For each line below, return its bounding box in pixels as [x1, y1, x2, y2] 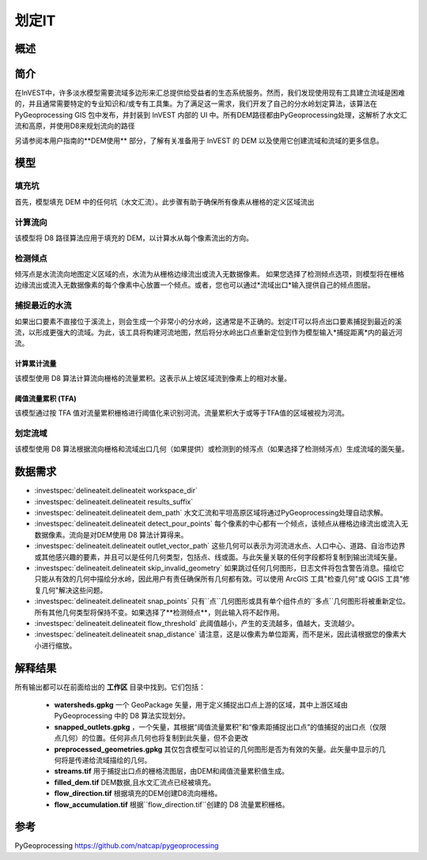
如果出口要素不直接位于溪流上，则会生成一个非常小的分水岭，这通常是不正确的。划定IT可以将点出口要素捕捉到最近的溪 [14, 316, 402, 326]
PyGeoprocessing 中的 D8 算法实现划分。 [54, 711, 190, 721]
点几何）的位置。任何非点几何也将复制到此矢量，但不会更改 [54, 734, 248, 743]
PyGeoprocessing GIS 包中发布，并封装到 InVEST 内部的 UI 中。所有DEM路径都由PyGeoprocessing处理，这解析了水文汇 [14, 110, 407, 119]
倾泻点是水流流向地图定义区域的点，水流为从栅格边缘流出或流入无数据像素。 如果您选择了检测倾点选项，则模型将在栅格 [14, 270, 405, 279]
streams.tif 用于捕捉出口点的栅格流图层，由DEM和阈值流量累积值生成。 [54, 767, 289, 776]
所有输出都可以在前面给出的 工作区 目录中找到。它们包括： [14, 682, 206, 692]
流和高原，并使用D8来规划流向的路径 [14, 121, 135, 130]
